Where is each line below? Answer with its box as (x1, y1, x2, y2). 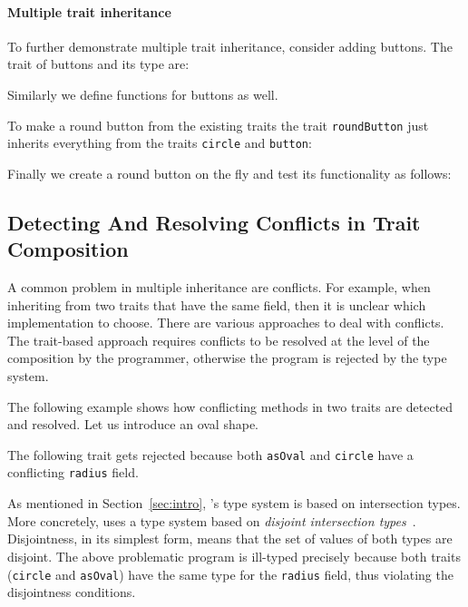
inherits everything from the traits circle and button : (7, 133, 312, 152)
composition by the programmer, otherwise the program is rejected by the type (7, 348, 447, 367)
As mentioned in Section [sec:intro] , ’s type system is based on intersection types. (7, 494, 461, 513)
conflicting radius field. (7, 463, 139, 482)
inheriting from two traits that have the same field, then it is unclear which (7, 295, 426, 314)
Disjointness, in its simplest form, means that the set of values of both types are (7, 529, 453, 548)
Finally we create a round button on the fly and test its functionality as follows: (7, 163, 452, 182)
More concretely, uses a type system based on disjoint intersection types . (7, 511, 416, 530)
